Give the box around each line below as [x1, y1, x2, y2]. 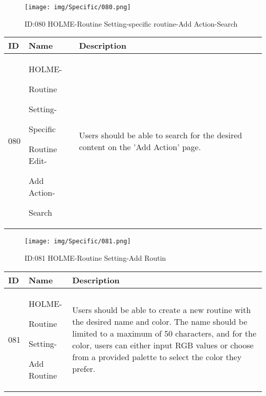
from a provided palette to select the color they [72, 351, 242, 363]
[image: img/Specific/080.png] [25, 4, 131, 11]
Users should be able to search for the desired [79, 129, 242, 141]
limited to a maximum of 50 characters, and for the [72, 327, 257, 339]
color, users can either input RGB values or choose [72, 339, 254, 351]
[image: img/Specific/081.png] [25, 238, 131, 245]
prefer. [72, 363, 96, 374]
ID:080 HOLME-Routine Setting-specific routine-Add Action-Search [25, 18, 238, 29]
